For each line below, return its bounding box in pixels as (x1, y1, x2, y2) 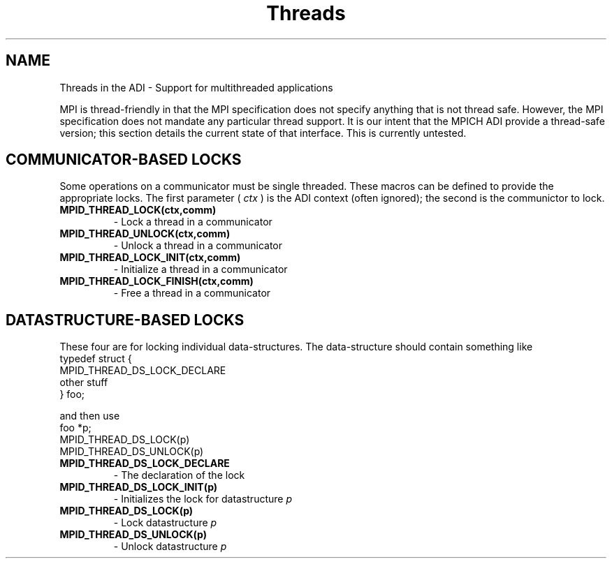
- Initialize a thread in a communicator (113, 263, 288, 276)
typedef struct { (59, 352, 132, 365)
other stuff (59, 376, 108, 389)
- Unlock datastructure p (113, 540, 227, 553)
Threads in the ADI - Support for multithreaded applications (59, 81, 333, 94)
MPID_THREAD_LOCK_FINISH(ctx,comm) (59, 275, 254, 288)
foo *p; (59, 422, 92, 434)
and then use (59, 410, 120, 422)
